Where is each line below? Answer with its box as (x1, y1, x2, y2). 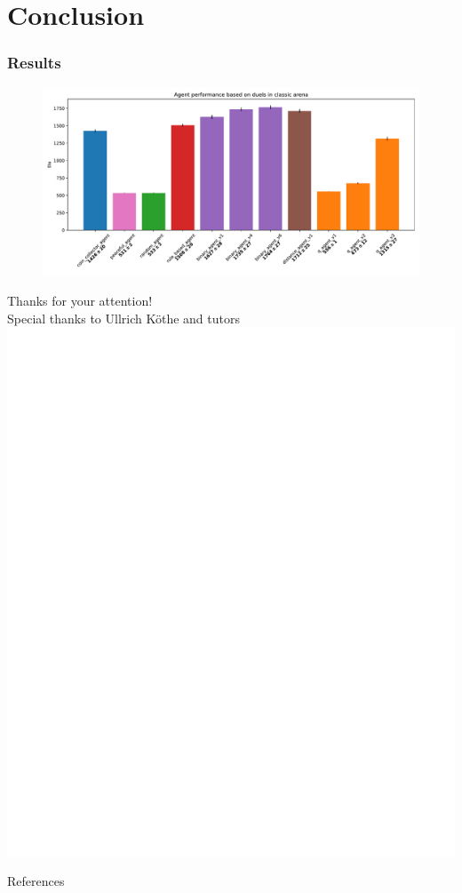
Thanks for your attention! (7, 291, 153, 310)
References (7, 871, 65, 889)
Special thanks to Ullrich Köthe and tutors (7, 308, 240, 327)
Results (7, 52, 61, 74)
